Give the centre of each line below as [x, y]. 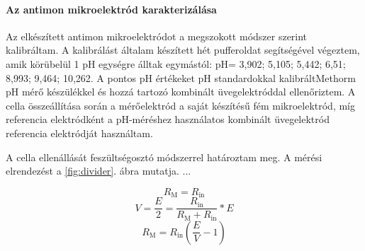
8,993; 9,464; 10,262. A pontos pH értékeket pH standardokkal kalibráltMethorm [181, 77]
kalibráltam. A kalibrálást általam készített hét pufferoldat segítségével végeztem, [183, 50]
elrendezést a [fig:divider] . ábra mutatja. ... [99, 171]
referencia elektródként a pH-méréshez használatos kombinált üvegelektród [168, 119]
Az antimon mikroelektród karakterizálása [111, 9]
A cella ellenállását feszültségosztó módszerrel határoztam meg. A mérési [164, 157]
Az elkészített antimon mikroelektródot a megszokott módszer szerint [157, 36]
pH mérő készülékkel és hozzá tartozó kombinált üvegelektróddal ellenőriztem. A [181, 92]
